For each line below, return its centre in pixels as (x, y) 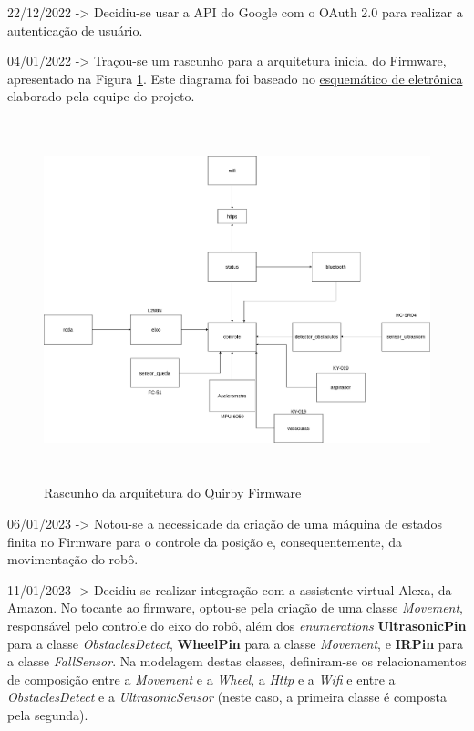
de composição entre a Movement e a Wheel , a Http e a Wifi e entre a (201, 679)
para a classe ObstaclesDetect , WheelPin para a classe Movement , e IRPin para (236, 643)
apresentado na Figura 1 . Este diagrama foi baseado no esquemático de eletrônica (235, 78)
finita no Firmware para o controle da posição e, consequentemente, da (205, 541)
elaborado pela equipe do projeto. (101, 96)
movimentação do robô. (73, 559)
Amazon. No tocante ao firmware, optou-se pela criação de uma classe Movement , (236, 607)
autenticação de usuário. (75, 30)
